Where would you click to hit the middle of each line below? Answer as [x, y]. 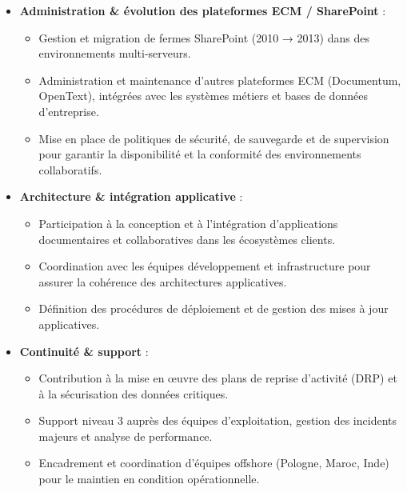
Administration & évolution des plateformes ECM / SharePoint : [203, 10]
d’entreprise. [69, 111]
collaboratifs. [70, 169]
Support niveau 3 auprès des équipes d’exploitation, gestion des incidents [218, 420]
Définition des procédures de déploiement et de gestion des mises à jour [213, 308]
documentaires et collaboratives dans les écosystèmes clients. [187, 239]
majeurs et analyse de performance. [126, 436]
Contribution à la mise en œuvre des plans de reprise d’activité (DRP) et [218, 378]
